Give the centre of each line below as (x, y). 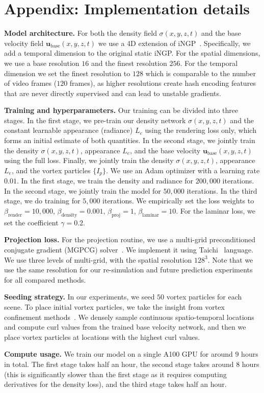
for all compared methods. (45, 279)
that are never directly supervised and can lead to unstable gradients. (113, 93)
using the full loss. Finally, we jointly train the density (89, 160)
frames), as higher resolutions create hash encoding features (163, 83)
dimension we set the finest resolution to (67, 73)
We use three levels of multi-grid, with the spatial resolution (98, 259)
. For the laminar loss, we (216, 211)
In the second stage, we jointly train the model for (83, 190)
